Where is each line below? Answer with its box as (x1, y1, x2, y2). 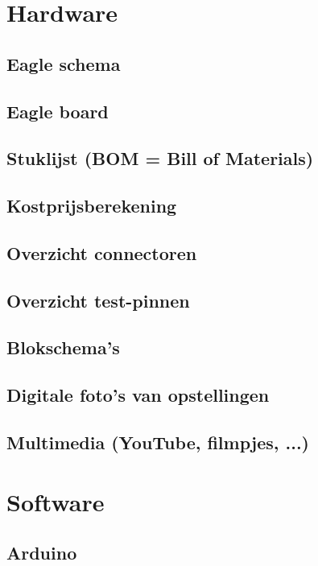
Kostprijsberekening (6, 193, 177, 218)
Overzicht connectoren (6, 240, 197, 265)
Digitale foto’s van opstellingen (6, 382, 270, 407)
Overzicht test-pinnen (6, 287, 190, 312)
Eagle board (6, 98, 109, 123)
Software (6, 485, 105, 518)
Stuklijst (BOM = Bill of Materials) (6, 146, 314, 171)
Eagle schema (6, 51, 121, 76)
